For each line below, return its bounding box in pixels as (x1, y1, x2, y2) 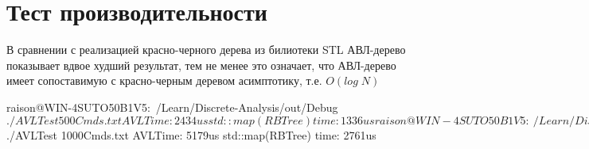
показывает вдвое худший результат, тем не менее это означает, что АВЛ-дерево (6, 56, 396, 73)
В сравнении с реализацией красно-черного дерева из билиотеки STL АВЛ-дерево (6, 41, 406, 58)
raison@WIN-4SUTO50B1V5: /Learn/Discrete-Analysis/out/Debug (6, 98, 338, 115)
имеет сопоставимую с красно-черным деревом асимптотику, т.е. (6, 72, 322, 89)
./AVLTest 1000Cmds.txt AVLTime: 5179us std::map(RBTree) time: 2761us (6, 126, 376, 143)
